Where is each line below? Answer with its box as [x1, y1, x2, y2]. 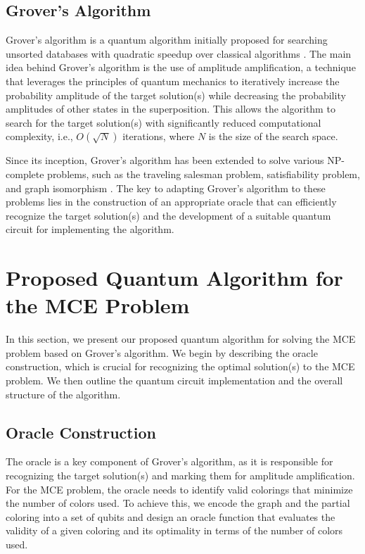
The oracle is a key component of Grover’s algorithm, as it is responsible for [6, 454, 333, 469]
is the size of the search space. [208, 129, 338, 144]
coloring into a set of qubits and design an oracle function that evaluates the [6, 509, 335, 524]
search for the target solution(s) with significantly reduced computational [6, 115, 321, 130]
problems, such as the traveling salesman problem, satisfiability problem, [47, 166, 360, 181]
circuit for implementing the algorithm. [6, 222, 174, 237]
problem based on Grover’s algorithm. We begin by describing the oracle [6, 345, 318, 360]
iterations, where [122, 129, 195, 144]
